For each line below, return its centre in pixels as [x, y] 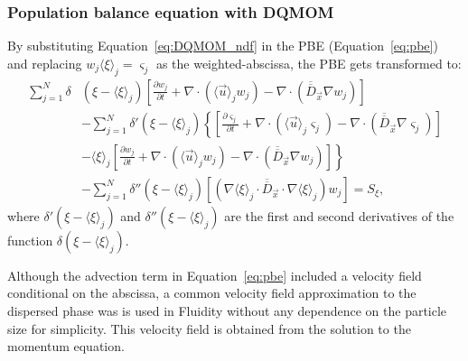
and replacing [45, 63]
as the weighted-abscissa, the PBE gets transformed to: [309, 63]
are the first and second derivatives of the [339, 215]
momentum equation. [66, 346]
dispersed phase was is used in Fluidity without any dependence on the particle [227, 310]
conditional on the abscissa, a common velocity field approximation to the [212, 293]
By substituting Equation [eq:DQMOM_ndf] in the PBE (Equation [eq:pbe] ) [223, 46]
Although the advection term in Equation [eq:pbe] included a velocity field [215, 275]
